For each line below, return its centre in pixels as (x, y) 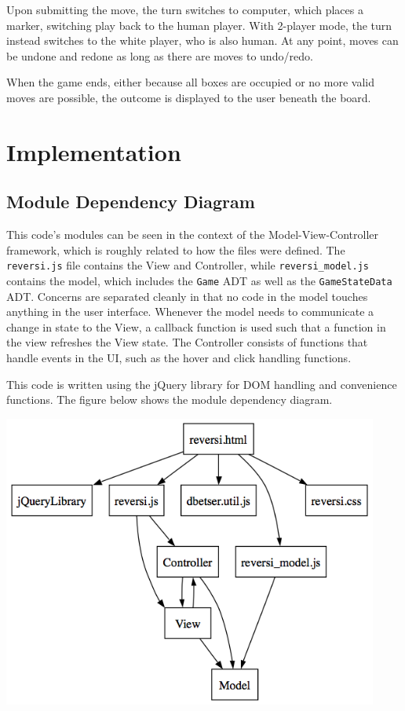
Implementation (94, 151)
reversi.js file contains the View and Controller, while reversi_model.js (188, 265)
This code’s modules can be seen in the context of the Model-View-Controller (193, 235)
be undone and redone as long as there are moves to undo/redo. (160, 55)
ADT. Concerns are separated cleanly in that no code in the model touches (187, 296)
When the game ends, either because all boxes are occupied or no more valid (190, 82)
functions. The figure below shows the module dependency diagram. (170, 399)
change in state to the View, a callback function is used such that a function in (196, 326)
